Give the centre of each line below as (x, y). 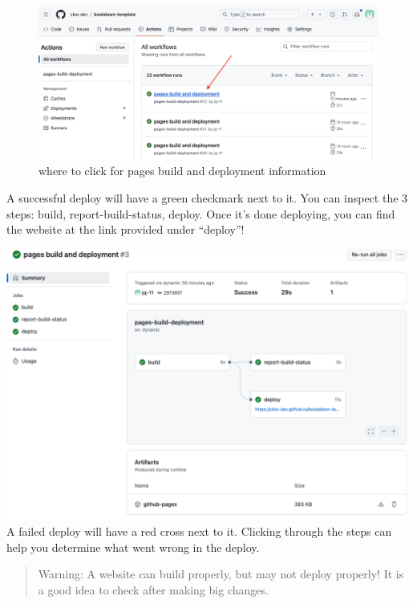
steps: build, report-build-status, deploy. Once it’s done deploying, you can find (201, 213)
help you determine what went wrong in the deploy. (133, 547)
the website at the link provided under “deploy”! (126, 229)
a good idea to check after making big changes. (153, 589)
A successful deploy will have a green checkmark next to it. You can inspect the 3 (207, 198)
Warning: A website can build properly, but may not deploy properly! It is (221, 574)
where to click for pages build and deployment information (182, 171)
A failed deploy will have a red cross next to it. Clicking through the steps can (199, 531)
